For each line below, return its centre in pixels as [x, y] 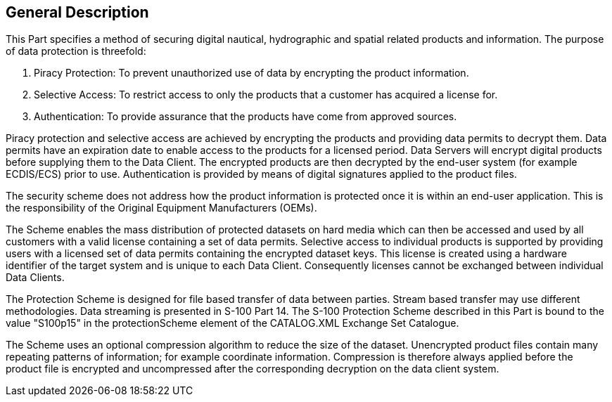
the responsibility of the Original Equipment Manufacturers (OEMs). [161, 208]
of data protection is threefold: [76, 51]
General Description [77, 12]
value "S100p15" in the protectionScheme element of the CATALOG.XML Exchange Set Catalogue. [232, 323]
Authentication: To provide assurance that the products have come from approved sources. [246, 117]
